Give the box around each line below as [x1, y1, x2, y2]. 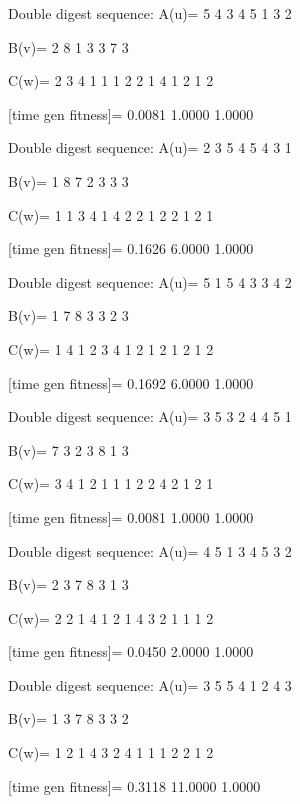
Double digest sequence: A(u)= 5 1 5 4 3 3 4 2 [8, 271, 292, 292]
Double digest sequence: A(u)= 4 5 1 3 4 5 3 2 [8, 540, 292, 561]
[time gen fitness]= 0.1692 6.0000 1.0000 [8, 372, 254, 393]
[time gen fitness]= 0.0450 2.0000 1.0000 [8, 641, 254, 662]
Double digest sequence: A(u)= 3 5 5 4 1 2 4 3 [8, 674, 292, 695]
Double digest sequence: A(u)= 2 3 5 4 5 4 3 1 [8, 137, 292, 158]
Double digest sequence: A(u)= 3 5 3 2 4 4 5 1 [8, 406, 292, 427]
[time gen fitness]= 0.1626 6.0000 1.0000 [8, 238, 254, 259]
